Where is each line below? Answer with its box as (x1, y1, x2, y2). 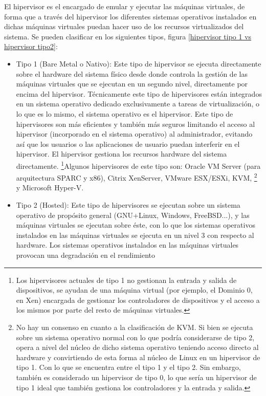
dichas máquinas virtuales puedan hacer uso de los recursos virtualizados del (4, 21, 244, 32)
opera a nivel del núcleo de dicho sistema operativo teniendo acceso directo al (16, 342, 259, 353)
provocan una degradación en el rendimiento (16, 249, 155, 260)
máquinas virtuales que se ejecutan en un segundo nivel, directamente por (16, 78, 248, 89)
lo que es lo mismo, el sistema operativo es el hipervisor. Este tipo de (16, 108, 233, 119)
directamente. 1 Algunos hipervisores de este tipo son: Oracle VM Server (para (16, 159, 261, 171)
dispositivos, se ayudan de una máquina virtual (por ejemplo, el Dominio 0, (16, 284, 253, 295)
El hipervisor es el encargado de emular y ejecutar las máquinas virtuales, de (4, 1, 245, 11)
